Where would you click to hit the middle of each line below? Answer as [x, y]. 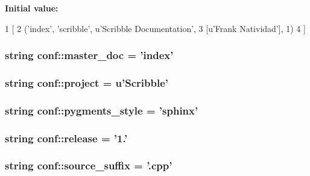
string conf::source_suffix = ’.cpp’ [89, 165]
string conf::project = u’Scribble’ [87, 82]
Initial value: [32, 8]
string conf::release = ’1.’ [66, 138]
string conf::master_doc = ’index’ [89, 55]
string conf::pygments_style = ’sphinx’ [102, 110]
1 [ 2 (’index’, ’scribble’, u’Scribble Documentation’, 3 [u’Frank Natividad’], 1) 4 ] [155, 28]
